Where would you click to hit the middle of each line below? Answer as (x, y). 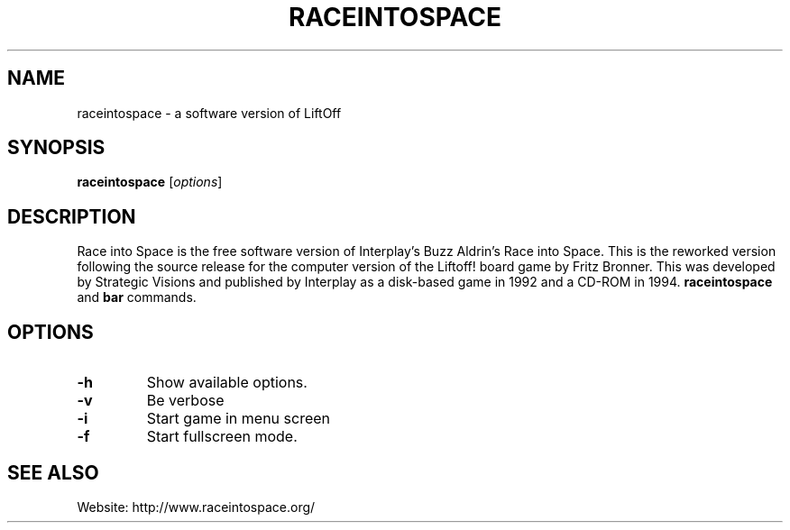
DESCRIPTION (72, 216)
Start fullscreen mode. (222, 437)
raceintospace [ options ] (150, 182)
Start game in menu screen (239, 419)
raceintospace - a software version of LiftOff (209, 113)
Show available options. (227, 383)
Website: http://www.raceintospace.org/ (196, 507)
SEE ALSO (53, 472)
